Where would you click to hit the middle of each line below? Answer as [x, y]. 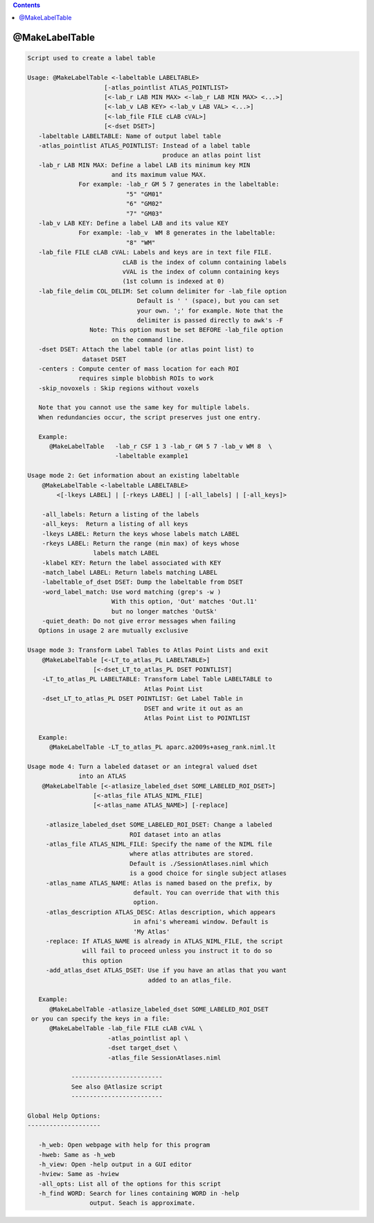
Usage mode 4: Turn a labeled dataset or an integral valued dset [142, 766]
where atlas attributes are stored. [192, 854]
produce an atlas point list [212, 155]
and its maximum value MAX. [159, 175]
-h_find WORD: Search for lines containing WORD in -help [139, 1194]
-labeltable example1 [151, 456]
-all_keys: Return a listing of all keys [115, 524]
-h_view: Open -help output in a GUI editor [115, 1164]
